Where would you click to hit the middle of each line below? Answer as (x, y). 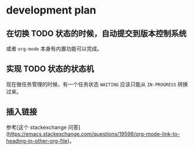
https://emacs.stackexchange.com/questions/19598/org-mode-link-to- (94, 134)
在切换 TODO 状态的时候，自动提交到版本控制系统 (96, 33)
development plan (51, 10)
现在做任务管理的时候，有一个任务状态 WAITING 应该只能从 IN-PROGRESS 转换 (97, 84)
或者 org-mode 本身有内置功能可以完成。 (54, 49)
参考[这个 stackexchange (36, 127)
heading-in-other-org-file (37, 141)
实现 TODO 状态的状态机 (50, 69)
